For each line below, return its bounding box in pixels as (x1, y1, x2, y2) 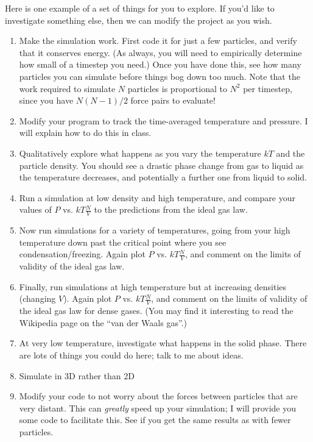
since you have (19, 94, 74, 107)
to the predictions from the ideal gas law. (94, 203, 248, 216)
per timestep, (243, 82, 292, 94)
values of (19, 203, 52, 216)
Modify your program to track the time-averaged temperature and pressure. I (19, 114, 308, 127)
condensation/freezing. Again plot (19, 248, 146, 260)
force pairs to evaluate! (130, 94, 216, 107)
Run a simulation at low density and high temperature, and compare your (19, 191, 295, 204)
